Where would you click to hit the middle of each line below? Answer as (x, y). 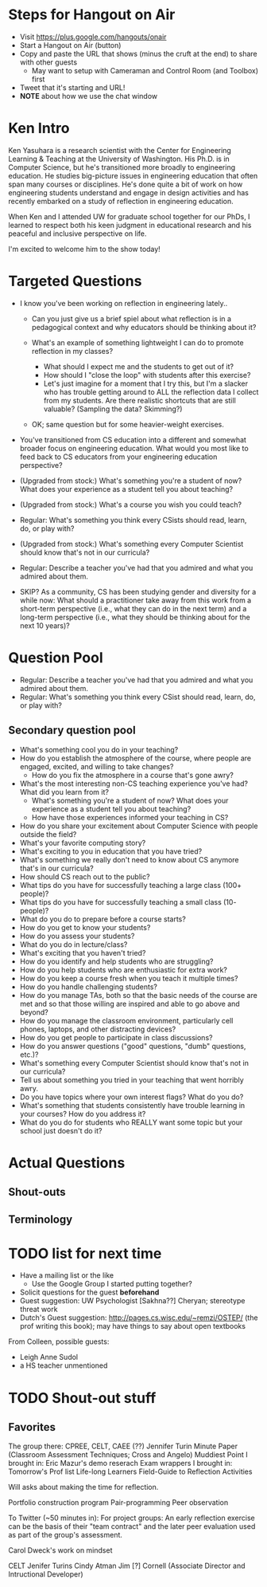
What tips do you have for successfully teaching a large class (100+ (131, 885)
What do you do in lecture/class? (74, 944)
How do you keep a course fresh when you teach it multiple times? (129, 978)
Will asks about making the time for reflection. (83, 1487)
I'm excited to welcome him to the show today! (84, 249)
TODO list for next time (85, 1253)
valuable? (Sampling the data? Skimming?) (113, 409)
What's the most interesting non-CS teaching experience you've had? (134, 784)
